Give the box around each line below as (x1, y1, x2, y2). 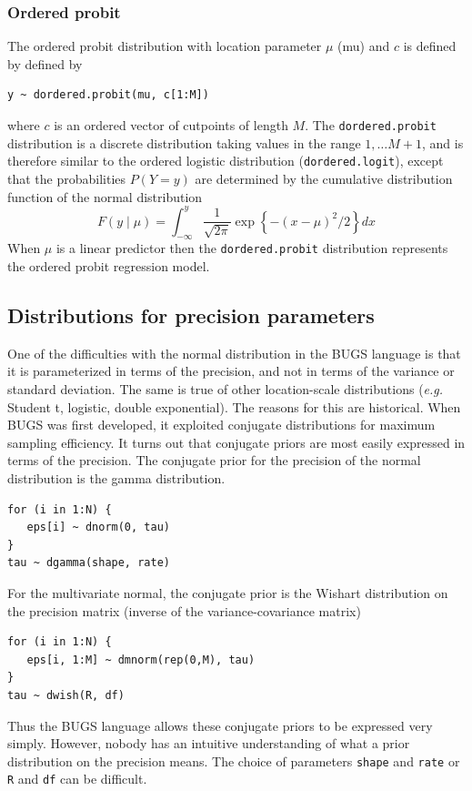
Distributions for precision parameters (7, 301, 375, 330)
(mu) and (337, 36, 390, 56)
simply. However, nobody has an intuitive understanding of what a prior (7, 734, 410, 753)
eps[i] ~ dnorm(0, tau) (26, 521, 170, 534)
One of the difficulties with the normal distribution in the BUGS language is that (7, 343, 461, 362)
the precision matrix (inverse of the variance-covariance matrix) (7, 601, 361, 620)
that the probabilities (7, 168, 126, 188)
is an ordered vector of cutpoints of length (54, 116, 288, 134)
